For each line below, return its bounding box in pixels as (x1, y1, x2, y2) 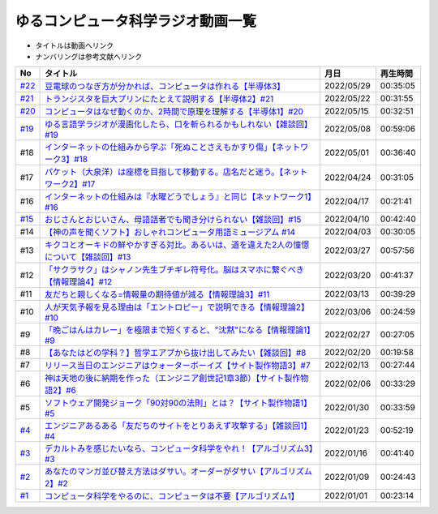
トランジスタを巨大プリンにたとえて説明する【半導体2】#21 (45, 93, 274, 105)
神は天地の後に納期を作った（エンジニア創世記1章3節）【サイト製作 (45, 373, 301, 384)
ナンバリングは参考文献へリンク (35, 51, 142, 61)
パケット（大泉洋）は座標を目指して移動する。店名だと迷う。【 (45, 166, 284, 178)
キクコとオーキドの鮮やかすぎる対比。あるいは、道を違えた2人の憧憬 (45, 239, 310, 251)
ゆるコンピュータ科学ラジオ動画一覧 (15, 12, 257, 30)
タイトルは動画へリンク (35, 41, 114, 50)
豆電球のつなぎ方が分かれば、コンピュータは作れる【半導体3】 (45, 81, 286, 92)
